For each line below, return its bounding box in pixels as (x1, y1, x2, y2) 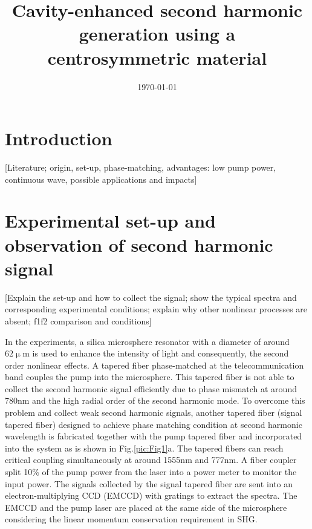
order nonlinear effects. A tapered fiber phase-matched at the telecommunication (5, 358, 304, 371)
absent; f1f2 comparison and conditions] (5, 314, 152, 327)
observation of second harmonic (5, 232, 273, 257)
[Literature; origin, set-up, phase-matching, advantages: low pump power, (5, 161, 276, 174)
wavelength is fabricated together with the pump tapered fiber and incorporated (5, 430, 302, 442)
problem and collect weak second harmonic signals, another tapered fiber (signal (5, 406, 302, 419)
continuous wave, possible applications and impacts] (5, 172, 197, 185)
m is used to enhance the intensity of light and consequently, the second (22, 347, 289, 360)
